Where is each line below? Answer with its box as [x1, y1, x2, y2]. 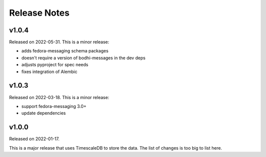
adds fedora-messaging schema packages [21, 48, 108, 54]
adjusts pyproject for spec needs [21, 62, 89, 68]
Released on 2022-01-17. [9, 136, 60, 142]
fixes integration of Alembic [21, 69, 77, 75]
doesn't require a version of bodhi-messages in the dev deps [21, 54, 146, 61]
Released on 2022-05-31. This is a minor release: [9, 39, 109, 45]
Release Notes [9, 7, 70, 18]
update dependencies [21, 110, 66, 116]
